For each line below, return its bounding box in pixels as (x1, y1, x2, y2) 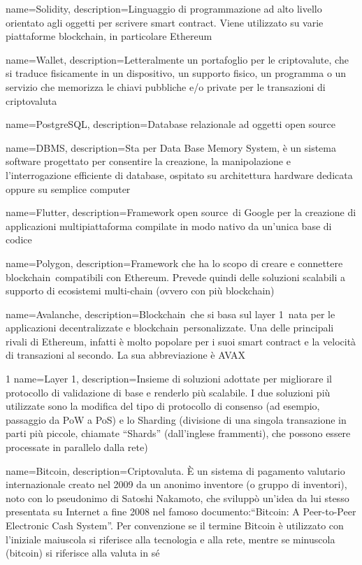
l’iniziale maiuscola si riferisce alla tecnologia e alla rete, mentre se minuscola (6, 531, 335, 546)
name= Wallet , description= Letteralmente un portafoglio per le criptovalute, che (6, 52, 349, 66)
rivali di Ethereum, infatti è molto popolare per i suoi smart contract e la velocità (6, 334, 356, 348)
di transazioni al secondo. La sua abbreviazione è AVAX (6, 348, 246, 362)
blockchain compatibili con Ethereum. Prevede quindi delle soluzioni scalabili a (6, 269, 345, 284)
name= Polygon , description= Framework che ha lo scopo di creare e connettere (6, 255, 343, 270)
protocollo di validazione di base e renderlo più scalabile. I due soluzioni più (6, 385, 331, 399)
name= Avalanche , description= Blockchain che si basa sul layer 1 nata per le (6, 306, 335, 321)
